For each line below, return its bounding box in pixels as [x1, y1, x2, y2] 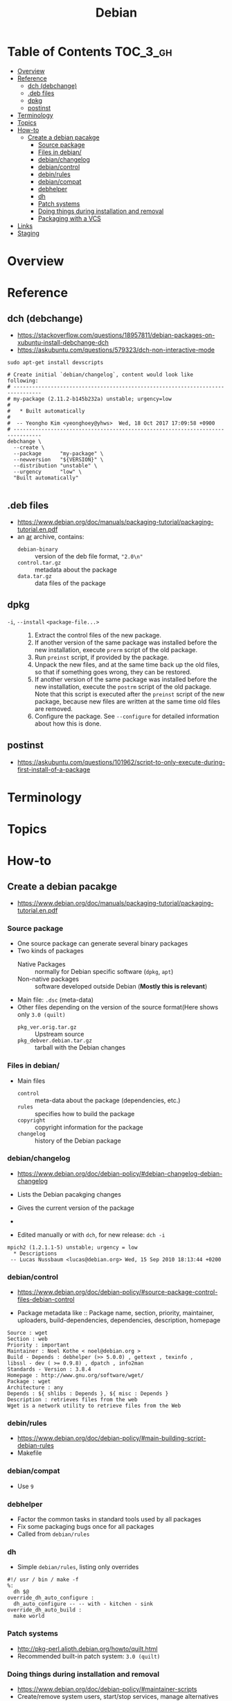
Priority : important [7, 1342, 70, 1349]
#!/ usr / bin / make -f [7, 1576, 79, 1583]
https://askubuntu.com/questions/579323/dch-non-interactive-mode [17, 345, 215, 354]
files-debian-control [17, 1295, 75, 1303]
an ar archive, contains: [17, 532, 84, 540]
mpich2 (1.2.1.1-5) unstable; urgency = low [7, 1244, 138, 1251]
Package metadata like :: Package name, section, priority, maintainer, [17, 1309, 215, 1317]
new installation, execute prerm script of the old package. [34, 645, 198, 653]
